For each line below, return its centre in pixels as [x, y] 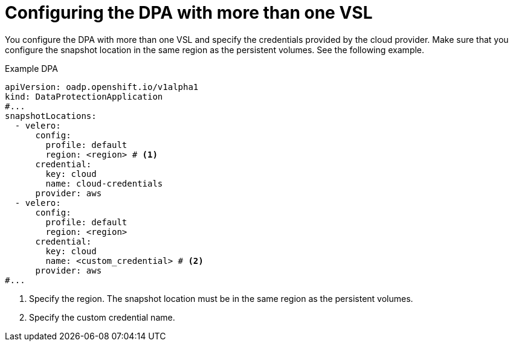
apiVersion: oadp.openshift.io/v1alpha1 [102, 87]
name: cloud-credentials [104, 183]
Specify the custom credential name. [102, 317]
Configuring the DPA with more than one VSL [189, 13]
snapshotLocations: [51, 116]
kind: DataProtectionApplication [84, 96]
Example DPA [31, 68]
